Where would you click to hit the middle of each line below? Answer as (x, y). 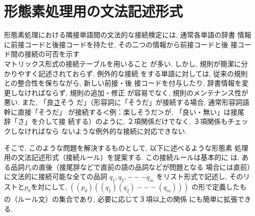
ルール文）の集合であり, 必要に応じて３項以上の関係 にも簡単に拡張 (127, 199)
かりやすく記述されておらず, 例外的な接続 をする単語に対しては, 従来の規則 (126, 73)
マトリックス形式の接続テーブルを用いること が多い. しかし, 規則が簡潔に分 (126, 63)
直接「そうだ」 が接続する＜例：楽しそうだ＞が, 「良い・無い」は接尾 (131, 111)
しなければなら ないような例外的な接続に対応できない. (99, 131)
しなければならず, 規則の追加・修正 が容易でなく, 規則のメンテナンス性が (129, 92)
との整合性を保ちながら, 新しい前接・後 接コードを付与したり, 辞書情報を (123, 83)
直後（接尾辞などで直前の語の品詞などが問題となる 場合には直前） (144, 167)
